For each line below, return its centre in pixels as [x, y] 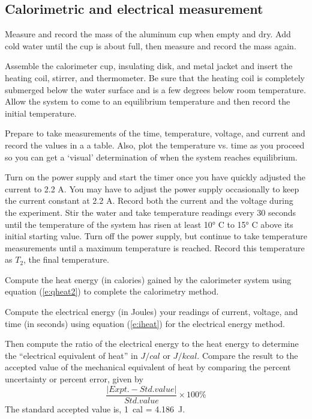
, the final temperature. [66, 259]
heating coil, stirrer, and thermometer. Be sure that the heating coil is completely [155, 77]
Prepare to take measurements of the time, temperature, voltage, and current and [155, 133]
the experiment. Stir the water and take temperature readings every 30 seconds [151, 212]
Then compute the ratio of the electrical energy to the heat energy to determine [152, 344]
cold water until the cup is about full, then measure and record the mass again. [151, 45]
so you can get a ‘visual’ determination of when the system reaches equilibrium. [151, 157]
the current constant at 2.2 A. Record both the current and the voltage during [149, 200]
